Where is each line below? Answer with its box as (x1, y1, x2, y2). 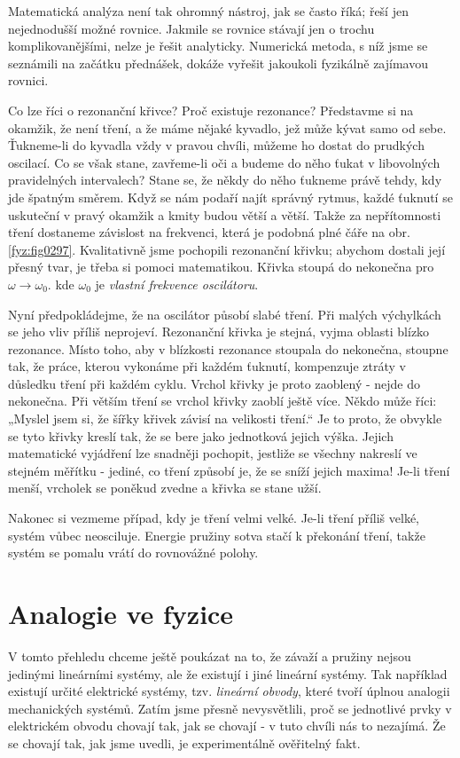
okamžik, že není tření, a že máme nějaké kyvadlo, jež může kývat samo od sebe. (8, 118, 447, 137)
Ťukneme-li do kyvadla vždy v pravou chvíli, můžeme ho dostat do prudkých (8, 136, 425, 154)
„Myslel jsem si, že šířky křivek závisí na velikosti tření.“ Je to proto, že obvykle (8, 409, 442, 428)
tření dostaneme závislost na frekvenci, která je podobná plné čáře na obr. (8, 223, 410, 241)
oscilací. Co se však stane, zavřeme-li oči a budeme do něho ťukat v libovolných (8, 153, 441, 171)
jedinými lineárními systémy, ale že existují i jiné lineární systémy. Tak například (8, 664, 448, 683)
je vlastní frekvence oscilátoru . (95, 274, 259, 293)
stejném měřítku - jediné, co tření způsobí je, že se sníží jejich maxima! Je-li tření (8, 461, 450, 479)
